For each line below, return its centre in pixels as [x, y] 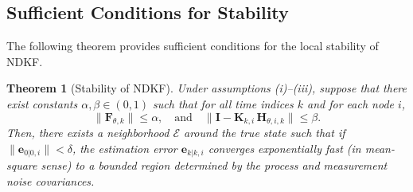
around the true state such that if [264, 133]
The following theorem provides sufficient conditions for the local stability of [193, 46]
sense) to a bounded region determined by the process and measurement [214, 165]
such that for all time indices [223, 103]
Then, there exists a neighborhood [88, 133]
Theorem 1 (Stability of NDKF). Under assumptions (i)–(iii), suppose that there [206, 88]
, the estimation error [125, 148]
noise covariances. [51, 181]
